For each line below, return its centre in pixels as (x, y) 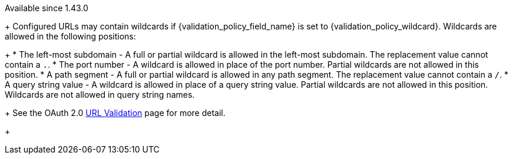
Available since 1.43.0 (47, 8)
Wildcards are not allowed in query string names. (100, 95)
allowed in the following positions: (70, 36)
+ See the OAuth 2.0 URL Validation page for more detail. (115, 113)
